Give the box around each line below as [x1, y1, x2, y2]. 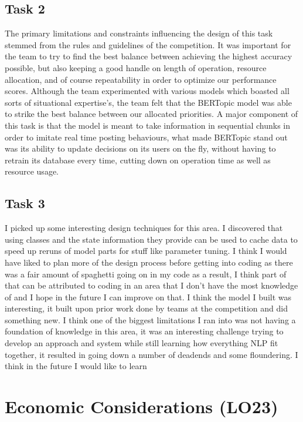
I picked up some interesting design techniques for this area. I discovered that [5, 222, 283, 234]
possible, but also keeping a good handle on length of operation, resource [5, 61, 267, 73]
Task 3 [5, 194, 45, 212]
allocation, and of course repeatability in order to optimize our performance [5, 73, 277, 85]
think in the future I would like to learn [5, 360, 147, 372]
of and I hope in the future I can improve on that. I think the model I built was [5, 290, 292, 303]
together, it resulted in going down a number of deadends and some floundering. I [5, 348, 298, 360]
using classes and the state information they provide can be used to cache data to [5, 233, 298, 245]
